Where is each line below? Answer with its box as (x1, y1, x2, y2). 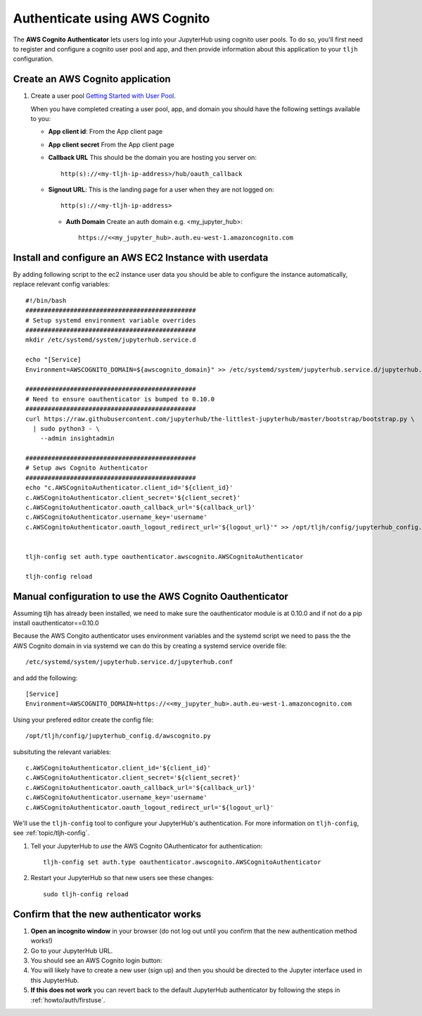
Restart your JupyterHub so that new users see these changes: (30, 874, 214, 882)
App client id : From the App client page (48, 127, 163, 136)
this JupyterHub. (30, 976, 79, 984)
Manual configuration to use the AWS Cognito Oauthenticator (13, 590, 288, 602)
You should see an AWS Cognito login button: (30, 956, 162, 965)
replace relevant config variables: (13, 280, 110, 289)
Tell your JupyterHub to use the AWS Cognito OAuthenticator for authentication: (30, 841, 263, 850)
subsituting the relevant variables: (13, 747, 112, 756)
